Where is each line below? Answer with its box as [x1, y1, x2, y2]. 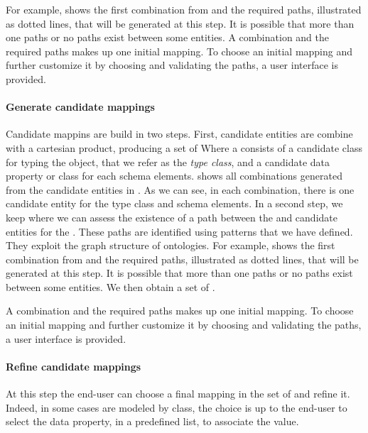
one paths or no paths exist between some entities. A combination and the [6, 30, 329, 45]
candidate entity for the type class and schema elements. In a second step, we [6, 196, 343, 211]
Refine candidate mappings [6, 358, 141, 373]
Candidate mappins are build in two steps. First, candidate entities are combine [6, 126, 353, 141]
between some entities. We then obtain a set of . [6, 279, 215, 294]
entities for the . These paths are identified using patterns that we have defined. [6, 224, 353, 239]
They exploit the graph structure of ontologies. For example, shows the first [6, 238, 335, 253]
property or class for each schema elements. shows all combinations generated [6, 168, 342, 183]
